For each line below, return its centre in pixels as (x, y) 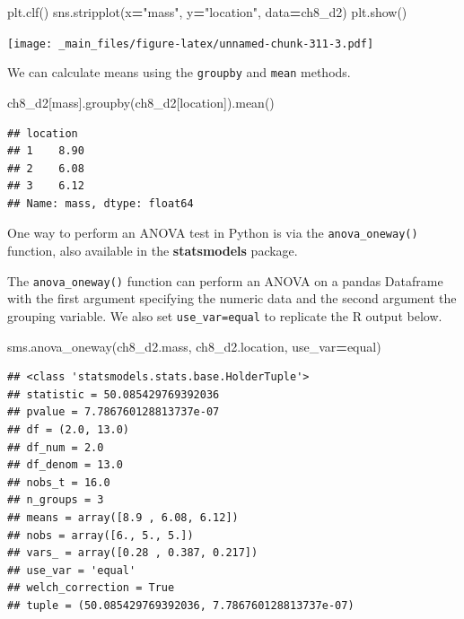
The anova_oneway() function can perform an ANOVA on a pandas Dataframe (225, 280)
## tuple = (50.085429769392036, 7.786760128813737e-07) (181, 605)
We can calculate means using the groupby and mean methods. (179, 72)
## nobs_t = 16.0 (59, 482)
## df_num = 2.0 (56, 447)
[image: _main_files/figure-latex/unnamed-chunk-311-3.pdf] (191, 44)
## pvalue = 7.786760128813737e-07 (114, 412)
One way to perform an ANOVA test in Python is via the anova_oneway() (213, 233)
